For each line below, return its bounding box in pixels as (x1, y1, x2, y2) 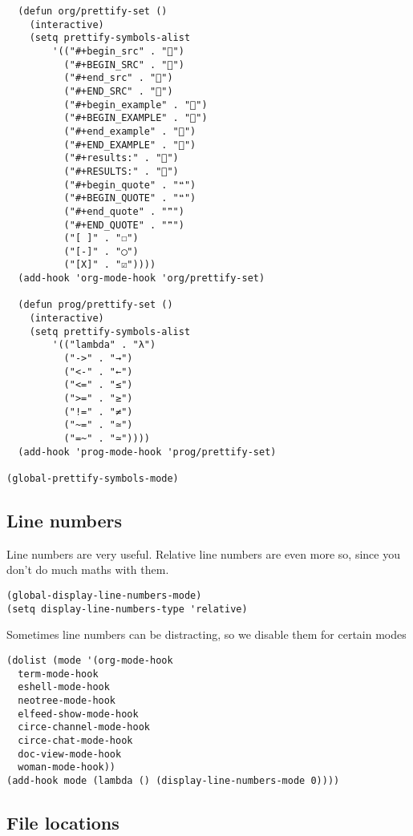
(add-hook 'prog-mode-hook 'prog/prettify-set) (18, 446, 277, 458)
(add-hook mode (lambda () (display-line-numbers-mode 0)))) (6, 774, 340, 786)
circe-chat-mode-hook (18, 734, 133, 746)
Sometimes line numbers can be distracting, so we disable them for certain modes (6, 626, 407, 643)
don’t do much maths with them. (6, 561, 169, 578)
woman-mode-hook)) (18, 761, 116, 773)
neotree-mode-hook (18, 694, 116, 706)
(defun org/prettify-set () (18, 6, 168, 17)
